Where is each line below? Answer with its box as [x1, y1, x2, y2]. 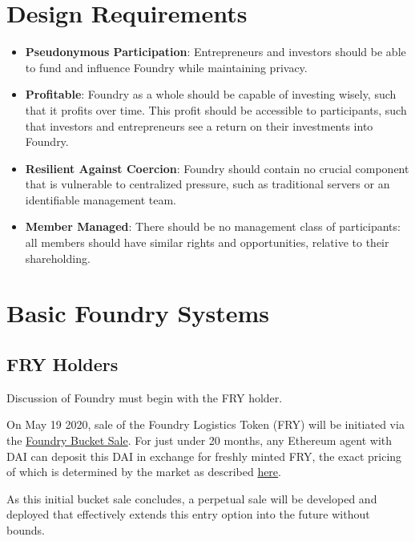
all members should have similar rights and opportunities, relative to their [25, 234, 389, 251]
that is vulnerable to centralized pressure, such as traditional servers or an [25, 176, 390, 192]
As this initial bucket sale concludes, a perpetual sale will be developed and [6, 490, 377, 507]
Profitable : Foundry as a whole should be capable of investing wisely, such [25, 86, 397, 103]
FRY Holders [6, 352, 119, 377]
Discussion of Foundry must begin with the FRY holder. [6, 389, 283, 406]
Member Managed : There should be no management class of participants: [25, 218, 401, 235]
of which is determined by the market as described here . [6, 463, 281, 480]
